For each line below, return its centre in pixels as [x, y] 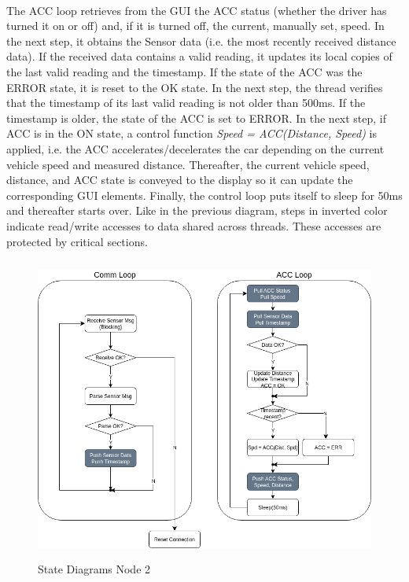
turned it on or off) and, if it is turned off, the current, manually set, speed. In [195, 26]
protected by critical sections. [77, 241]
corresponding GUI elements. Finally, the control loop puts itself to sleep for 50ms [204, 195]
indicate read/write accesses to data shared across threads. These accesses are [194, 225]
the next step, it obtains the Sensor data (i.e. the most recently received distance [201, 41]
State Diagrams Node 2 [94, 568]
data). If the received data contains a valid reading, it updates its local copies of [199, 56]
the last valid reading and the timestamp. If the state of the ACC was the [184, 71]
